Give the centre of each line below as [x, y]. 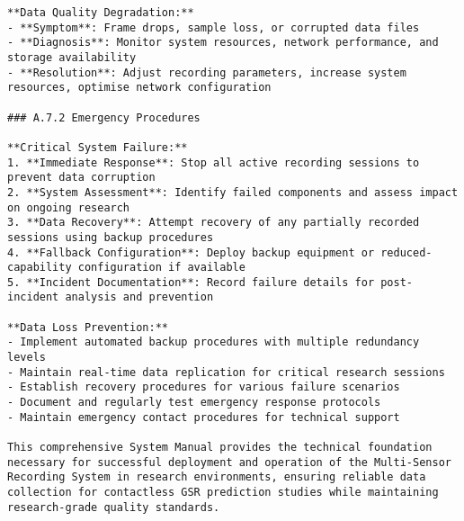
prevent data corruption [81, 178]
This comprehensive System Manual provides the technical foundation [220, 448]
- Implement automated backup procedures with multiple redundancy [214, 342]
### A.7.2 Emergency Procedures [104, 117]
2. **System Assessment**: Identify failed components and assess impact [233, 192]
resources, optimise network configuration [139, 88]
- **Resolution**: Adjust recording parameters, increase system [207, 72]
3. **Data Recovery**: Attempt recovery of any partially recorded [214, 223]
